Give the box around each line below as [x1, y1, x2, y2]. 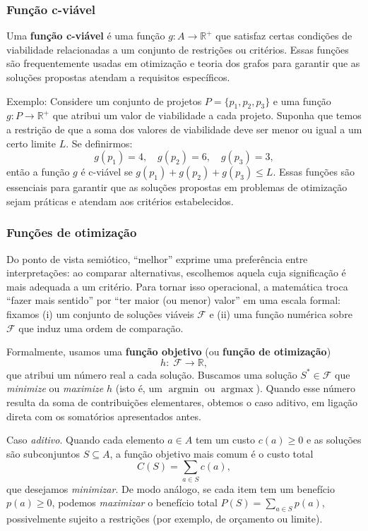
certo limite [6, 135, 57, 150]
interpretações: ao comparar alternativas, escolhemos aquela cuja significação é [6, 265, 346, 280]
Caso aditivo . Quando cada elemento [6, 432, 165, 447]
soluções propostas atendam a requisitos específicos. [6, 70, 230, 84]
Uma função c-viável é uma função [6, 28, 165, 43]
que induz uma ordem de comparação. [18, 320, 184, 335]
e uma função [273, 93, 331, 108]
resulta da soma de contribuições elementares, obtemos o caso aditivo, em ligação [6, 394, 358, 409]
